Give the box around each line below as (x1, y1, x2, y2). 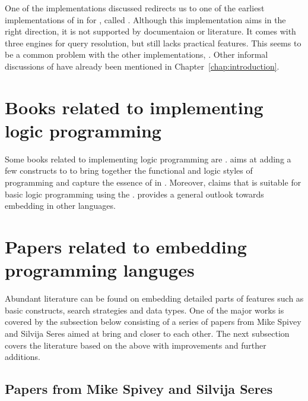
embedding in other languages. (5, 199, 116, 212)
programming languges (5, 258, 195, 282)
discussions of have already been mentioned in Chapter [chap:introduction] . (5, 59, 280, 72)
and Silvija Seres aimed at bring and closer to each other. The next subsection (5, 327, 290, 339)
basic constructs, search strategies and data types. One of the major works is (5, 303, 284, 316)
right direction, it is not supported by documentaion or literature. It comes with (5, 25, 296, 37)
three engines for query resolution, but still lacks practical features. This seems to (5, 36, 301, 49)
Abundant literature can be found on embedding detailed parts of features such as (5, 292, 304, 305)
